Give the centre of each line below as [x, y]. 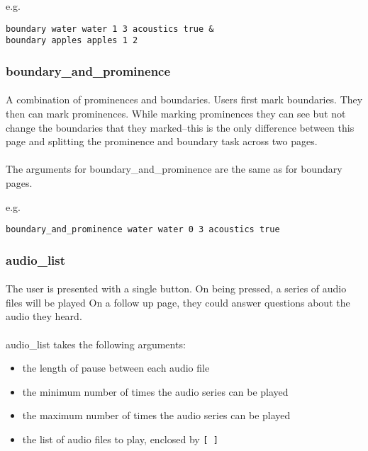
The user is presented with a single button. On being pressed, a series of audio [176, 289]
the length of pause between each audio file [116, 368]
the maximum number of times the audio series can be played [156, 415]
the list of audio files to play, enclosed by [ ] [120, 439]
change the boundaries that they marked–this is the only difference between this [180, 127]
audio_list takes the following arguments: [96, 344]
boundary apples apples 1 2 [72, 41]
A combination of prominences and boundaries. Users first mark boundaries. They [184, 99]
